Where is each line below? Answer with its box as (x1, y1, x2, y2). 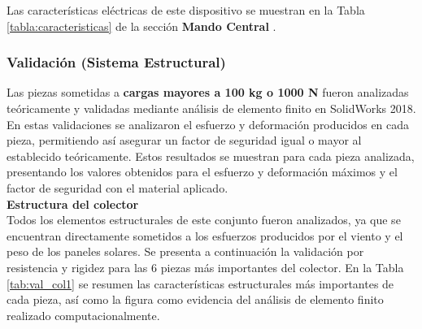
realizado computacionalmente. (7, 306, 160, 323)
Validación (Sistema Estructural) (7, 52, 226, 72)
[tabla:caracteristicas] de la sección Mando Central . (7, 17, 276, 34)
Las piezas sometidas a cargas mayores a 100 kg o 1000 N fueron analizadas (7, 84, 409, 101)
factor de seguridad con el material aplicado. (7, 179, 228, 196)
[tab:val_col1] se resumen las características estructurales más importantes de (7, 275, 394, 292)
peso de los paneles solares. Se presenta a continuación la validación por (7, 243, 364, 260)
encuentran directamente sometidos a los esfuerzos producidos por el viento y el (7, 227, 403, 244)
